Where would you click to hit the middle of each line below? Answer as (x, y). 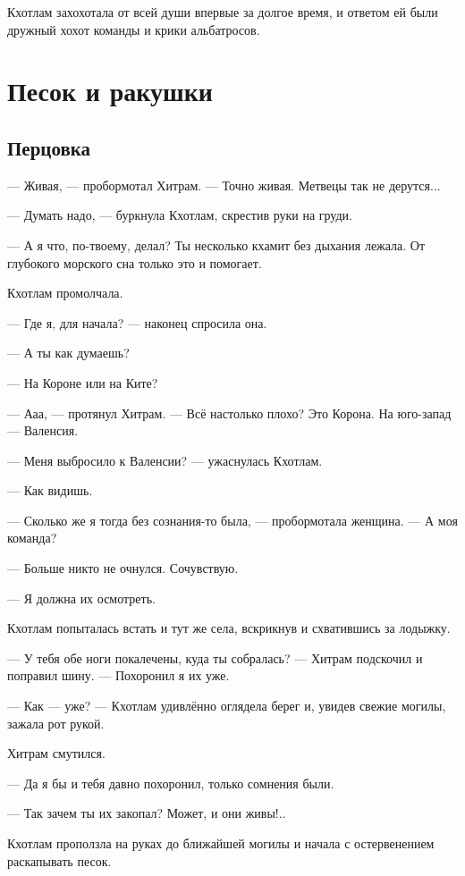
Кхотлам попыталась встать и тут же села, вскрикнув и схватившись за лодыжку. (229, 628)
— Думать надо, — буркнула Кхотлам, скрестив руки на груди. (180, 215)
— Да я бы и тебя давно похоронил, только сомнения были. (171, 783)
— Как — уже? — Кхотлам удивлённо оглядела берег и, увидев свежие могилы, (227, 706)
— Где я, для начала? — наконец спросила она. (137, 322)
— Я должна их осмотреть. (81, 598)
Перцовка (49, 147)
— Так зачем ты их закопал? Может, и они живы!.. (147, 813)
